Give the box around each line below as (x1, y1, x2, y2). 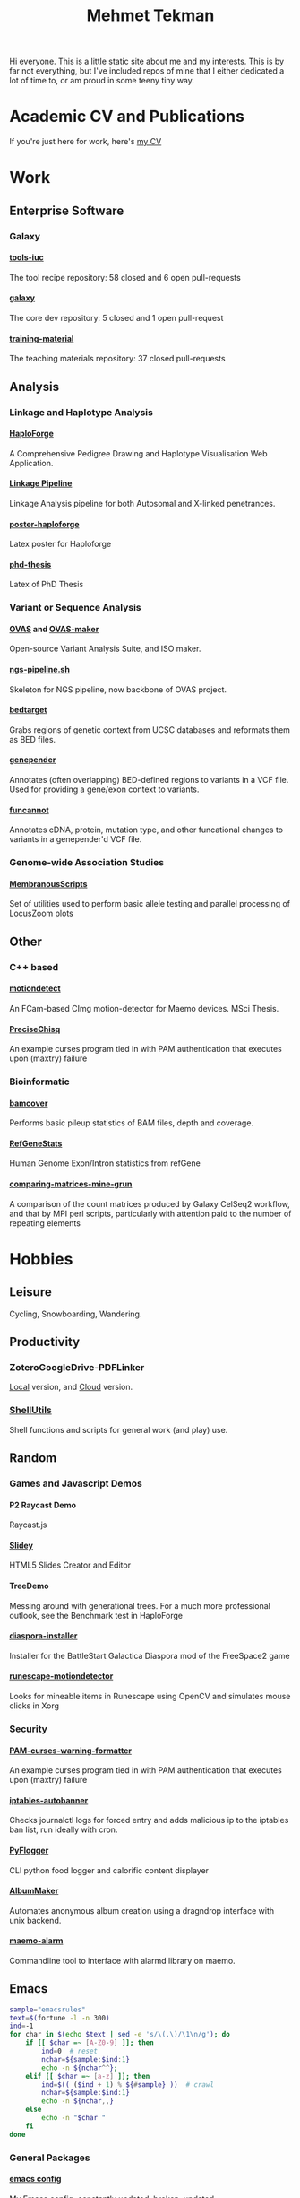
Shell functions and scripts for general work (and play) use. (9, 1424, 228, 1435)
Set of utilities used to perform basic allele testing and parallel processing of (9, 899, 291, 909)
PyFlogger (9, 1845, 49, 1855)
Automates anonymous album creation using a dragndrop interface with (9, 1905, 275, 1916)
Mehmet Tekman (86, 5, 215, 26)
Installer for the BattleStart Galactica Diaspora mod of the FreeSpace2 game (9, 1650, 290, 1661)
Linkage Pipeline (9, 478, 73, 489)
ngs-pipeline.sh (9, 665, 70, 675)
